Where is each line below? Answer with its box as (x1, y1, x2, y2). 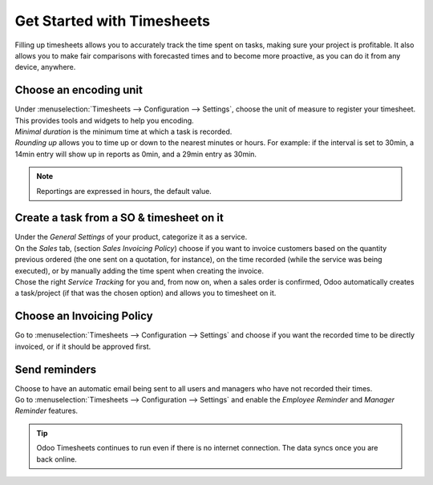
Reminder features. (14, 406, 79, 416)
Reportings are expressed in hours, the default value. (36, 186, 212, 196)
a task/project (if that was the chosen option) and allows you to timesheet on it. (14, 289, 277, 298)
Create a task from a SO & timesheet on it (14, 211, 224, 224)
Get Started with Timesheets (14, 12, 210, 30)
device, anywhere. (14, 63, 76, 72)
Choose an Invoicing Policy (14, 309, 153, 323)
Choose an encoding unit (14, 83, 144, 97)
